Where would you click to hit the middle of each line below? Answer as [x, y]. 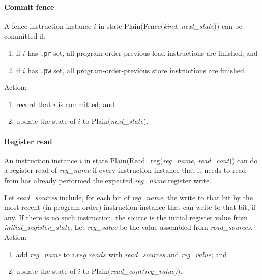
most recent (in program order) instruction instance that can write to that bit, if [130, 207]
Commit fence [29, 6]
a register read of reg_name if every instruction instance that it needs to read [125, 170]
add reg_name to [43, 254]
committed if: [25, 36]
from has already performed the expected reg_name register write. [108, 180]
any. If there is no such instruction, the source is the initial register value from [126, 217]
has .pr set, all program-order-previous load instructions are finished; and [143, 52]
